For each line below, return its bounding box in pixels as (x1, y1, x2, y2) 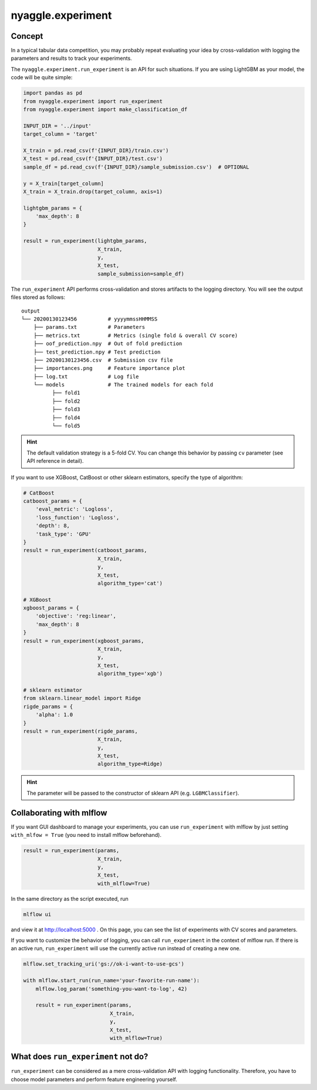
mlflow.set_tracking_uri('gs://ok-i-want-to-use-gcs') (23, 961, 184, 967)
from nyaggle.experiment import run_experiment (23, 97, 163, 105)
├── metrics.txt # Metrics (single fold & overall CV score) (33, 332, 238, 339)
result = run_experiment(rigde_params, (23, 728, 138, 734)
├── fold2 (52, 398, 80, 405)
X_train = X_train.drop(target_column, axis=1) (23, 188, 163, 195)
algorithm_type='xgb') (97, 670, 163, 677)
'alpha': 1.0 (35, 711, 73, 718)
